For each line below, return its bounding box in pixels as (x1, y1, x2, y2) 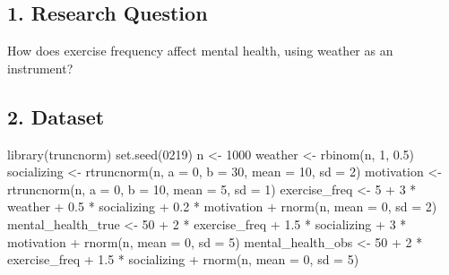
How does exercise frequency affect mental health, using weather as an (7, 41, 393, 60)
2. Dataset (7, 102, 105, 130)
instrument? (7, 58, 73, 77)
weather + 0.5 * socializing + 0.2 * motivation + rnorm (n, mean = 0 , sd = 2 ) (7, 197, 437, 216)
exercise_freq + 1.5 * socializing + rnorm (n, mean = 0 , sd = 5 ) (7, 250, 359, 269)
